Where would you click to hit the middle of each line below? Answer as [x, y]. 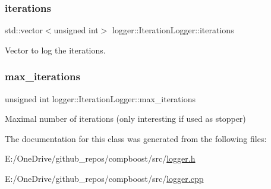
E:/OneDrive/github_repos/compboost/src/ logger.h [100, 158]
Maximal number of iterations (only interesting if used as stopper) [125, 119]
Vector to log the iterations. [55, 50]
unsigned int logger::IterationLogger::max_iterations [100, 98]
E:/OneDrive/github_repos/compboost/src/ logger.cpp [104, 178]
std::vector [24, 30]
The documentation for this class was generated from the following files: [136, 138]
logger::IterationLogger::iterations [173, 30]
